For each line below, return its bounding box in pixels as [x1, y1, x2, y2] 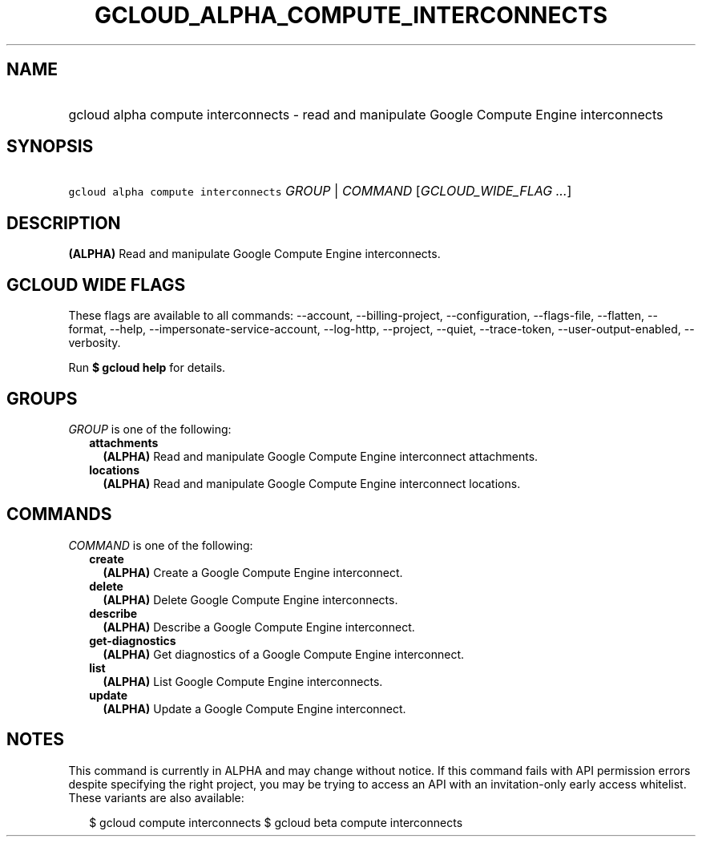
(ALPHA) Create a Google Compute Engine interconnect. [103, 565, 403, 579]
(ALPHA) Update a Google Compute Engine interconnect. [103, 701, 406, 716]
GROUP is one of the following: [68, 421, 232, 436]
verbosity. [68, 336, 121, 350]
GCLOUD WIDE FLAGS [6, 274, 186, 295]
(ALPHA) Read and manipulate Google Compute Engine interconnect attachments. [103, 449, 539, 463]
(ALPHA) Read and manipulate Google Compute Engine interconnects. [68, 247, 441, 261]
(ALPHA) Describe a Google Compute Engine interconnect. [103, 619, 415, 634]
